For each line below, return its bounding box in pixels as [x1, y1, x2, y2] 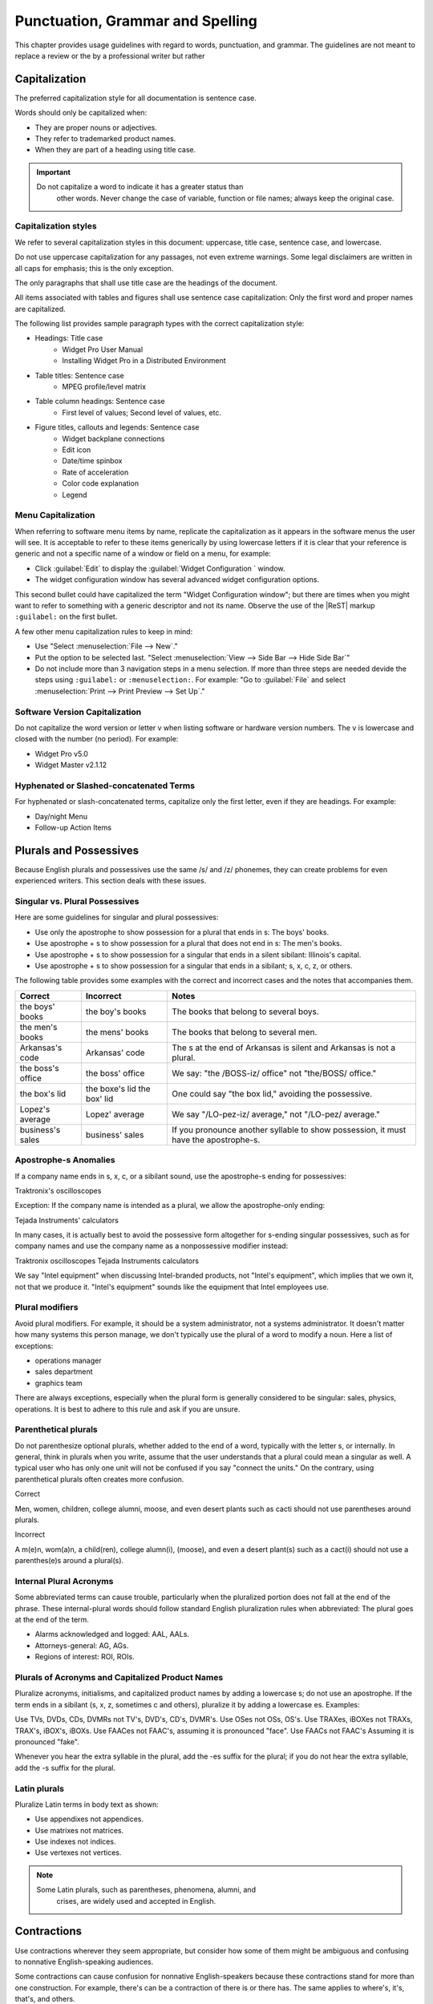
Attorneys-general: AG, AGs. [34, 1640, 129, 1650]
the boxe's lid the [85, 1083, 152, 1094]
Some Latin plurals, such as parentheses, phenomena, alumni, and [36, 1885, 257, 1895]
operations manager [34, 1356, 102, 1365]
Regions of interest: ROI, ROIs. [34, 1652, 136, 1662]
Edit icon [62, 445, 91, 455]
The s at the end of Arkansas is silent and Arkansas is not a [172, 1042, 396, 1053]
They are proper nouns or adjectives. [34, 123, 158, 132]
